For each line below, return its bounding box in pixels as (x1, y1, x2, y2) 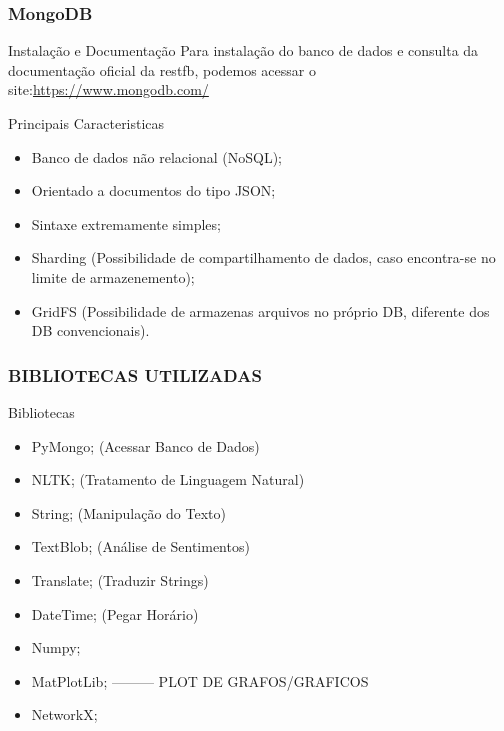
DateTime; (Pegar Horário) (31, 603, 199, 624)
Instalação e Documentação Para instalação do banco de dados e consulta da (8, 40, 479, 61)
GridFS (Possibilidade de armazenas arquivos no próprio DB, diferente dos (31, 300, 490, 321)
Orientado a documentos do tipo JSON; (31, 180, 276, 201)
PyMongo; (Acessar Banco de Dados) (31, 435, 260, 456)
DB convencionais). (31, 320, 150, 341)
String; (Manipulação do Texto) (31, 502, 226, 523)
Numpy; (31, 637, 81, 658)
